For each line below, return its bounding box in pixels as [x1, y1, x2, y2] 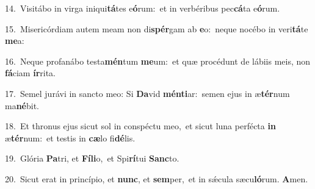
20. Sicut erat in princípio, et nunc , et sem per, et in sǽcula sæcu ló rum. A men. [5, 172, 308, 185]
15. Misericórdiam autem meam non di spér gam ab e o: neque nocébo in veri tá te [5, 22, 308, 35]
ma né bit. [5, 99, 40, 112]
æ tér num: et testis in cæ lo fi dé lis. [5, 131, 136, 144]
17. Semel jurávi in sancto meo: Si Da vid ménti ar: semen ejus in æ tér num [5, 87, 290, 99]
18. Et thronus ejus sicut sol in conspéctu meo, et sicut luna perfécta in [5, 119, 276, 132]
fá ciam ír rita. [5, 66, 56, 79]
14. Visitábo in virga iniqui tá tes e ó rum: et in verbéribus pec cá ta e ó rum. [5, 2, 280, 14]
